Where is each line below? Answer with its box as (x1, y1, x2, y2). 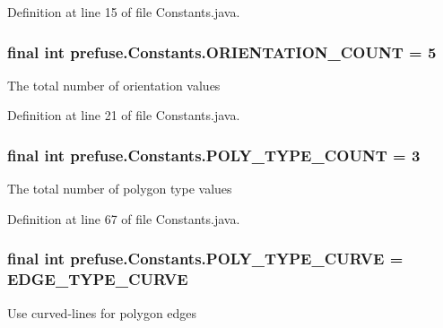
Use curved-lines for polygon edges (7, 303, 197, 322)
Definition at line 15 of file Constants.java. (7, 3, 240, 21)
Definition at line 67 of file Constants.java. (7, 209, 240, 228)
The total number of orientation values (7, 75, 221, 94)
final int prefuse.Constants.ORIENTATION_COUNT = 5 (7, 40, 437, 63)
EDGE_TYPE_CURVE (7, 268, 188, 290)
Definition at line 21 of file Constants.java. (7, 106, 240, 125)
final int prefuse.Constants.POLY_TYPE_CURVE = (7, 247, 404, 270)
